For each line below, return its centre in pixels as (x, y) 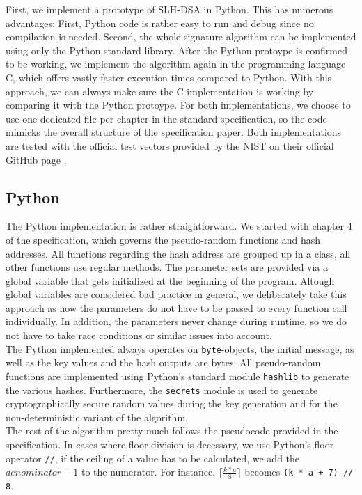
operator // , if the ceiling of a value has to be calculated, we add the (153, 458)
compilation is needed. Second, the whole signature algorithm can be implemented (181, 37)
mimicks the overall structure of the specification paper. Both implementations (174, 132)
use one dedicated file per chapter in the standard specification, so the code (166, 118)
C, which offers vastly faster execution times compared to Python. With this (169, 77)
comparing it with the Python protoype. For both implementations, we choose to (178, 105)
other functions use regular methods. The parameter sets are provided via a (167, 267)
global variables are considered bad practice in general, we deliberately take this (176, 294)
